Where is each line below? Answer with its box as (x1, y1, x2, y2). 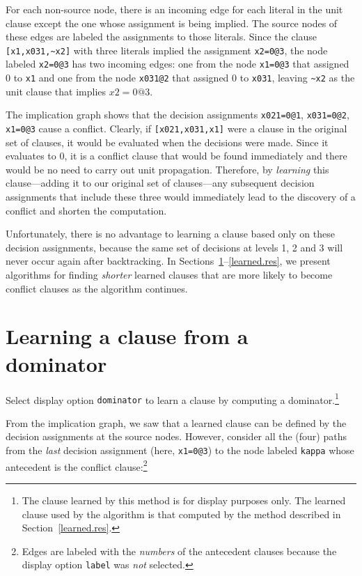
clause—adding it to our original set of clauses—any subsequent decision (6, 176, 315, 190)
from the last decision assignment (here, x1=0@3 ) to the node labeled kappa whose (6, 443, 354, 457)
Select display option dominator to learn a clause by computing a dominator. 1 (6, 390, 339, 407)
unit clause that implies (6, 84, 107, 98)
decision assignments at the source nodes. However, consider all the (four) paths (6, 429, 347, 444)
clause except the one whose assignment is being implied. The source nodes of (6, 15, 338, 30)
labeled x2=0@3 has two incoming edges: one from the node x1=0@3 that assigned (6, 56, 349, 71)
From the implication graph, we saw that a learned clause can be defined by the (6, 415, 347, 430)
